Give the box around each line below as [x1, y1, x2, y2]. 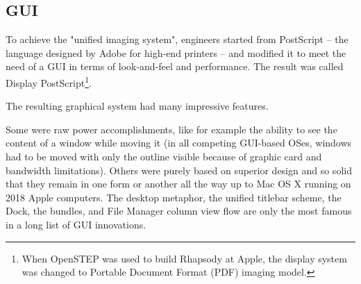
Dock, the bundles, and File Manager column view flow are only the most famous [6, 203, 352, 218]
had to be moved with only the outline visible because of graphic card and [6, 149, 322, 164]
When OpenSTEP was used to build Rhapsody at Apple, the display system [22, 251, 347, 265]
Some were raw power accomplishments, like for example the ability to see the [6, 122, 337, 136]
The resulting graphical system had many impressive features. [6, 99, 269, 113]
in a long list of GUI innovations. [6, 217, 146, 231]
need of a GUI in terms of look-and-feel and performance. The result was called [6, 59, 344, 74]
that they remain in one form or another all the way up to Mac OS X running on [6, 176, 351, 191]
